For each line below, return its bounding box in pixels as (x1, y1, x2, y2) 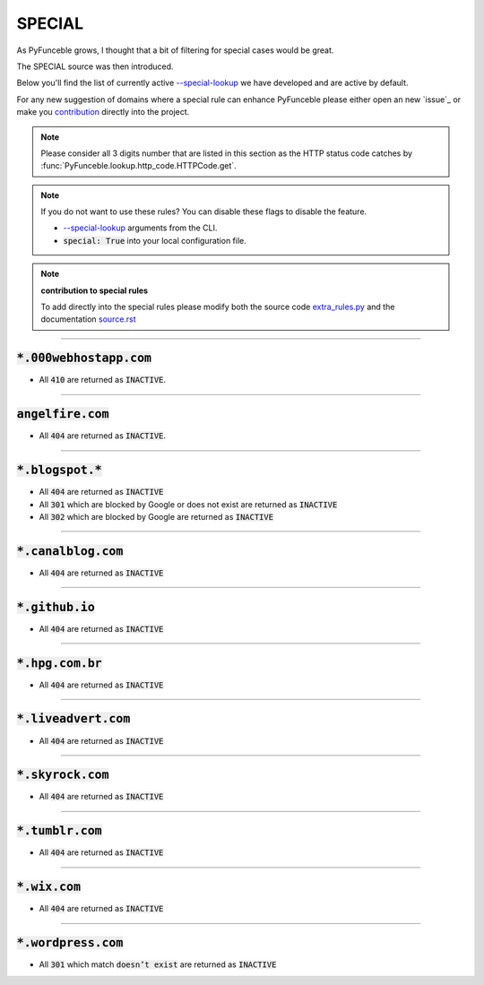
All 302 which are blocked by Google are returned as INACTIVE (39, 511, 273, 522)
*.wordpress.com (16, 936, 124, 950)
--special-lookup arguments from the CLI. (63, 222, 218, 233)
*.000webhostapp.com (16, 350, 152, 366)
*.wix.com (16, 879, 81, 894)
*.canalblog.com (16, 543, 124, 558)
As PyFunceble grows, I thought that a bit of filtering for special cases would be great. (16, 45, 334, 56)
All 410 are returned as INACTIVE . (39, 375, 166, 385)
